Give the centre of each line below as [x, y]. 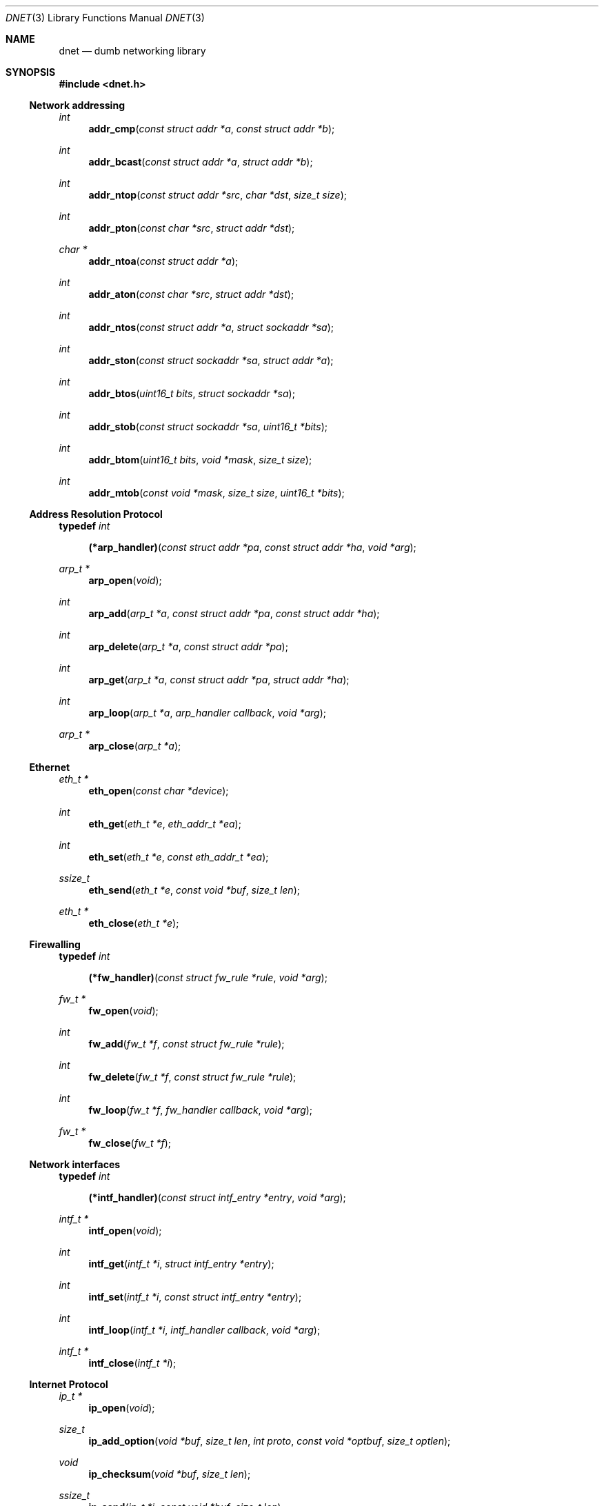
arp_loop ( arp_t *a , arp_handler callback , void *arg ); [208, 713]
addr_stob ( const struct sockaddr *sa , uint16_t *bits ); [208, 426]
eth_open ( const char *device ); [159, 791]
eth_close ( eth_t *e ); [134, 923]
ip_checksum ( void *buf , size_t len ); [170, 1474]
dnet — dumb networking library [132, 51]
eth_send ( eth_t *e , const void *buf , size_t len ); [194, 890]
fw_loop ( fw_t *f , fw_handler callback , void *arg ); [201, 1110]
